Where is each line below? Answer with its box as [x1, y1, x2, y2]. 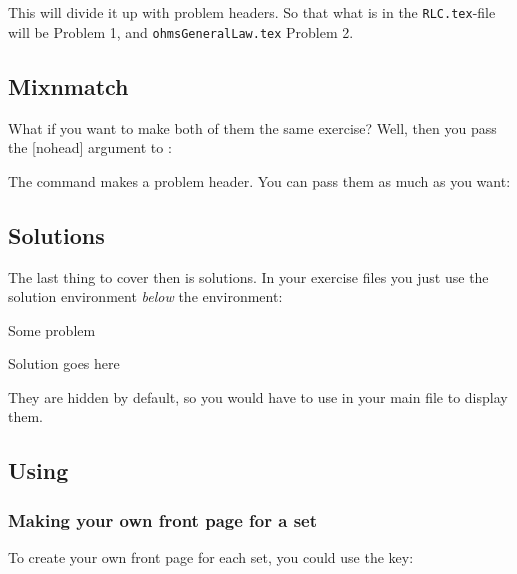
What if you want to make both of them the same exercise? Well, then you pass [8, 117, 497, 138]
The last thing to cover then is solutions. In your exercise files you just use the [8, 266, 489, 287]
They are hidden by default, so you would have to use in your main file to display [8, 386, 508, 407]
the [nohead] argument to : [8, 137, 172, 158]
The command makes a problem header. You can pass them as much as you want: [8, 170, 511, 191]
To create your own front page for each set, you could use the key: [8, 547, 414, 568]
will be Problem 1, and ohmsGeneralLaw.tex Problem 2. [8, 21, 354, 42]
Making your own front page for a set [8, 507, 318, 532]
